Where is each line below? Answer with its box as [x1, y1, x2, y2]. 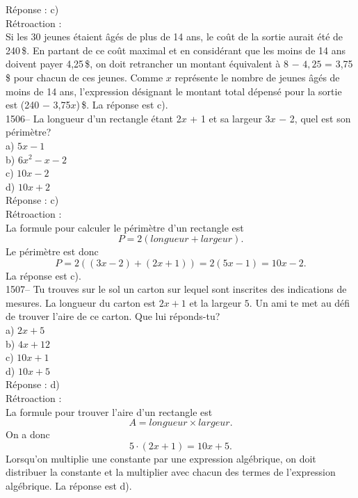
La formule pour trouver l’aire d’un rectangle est [6, 404, 213, 419]
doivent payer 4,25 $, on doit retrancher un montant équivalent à [6, 56, 281, 71]
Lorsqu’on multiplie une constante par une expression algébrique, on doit [6, 451, 316, 465]
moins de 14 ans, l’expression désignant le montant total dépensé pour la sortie [6, 83, 342, 98]
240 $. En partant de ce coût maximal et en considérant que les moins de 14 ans [6, 42, 345, 57]
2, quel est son [289, 111, 351, 125]
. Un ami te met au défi [249, 295, 350, 310]
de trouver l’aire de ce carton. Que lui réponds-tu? [6, 309, 220, 323]
